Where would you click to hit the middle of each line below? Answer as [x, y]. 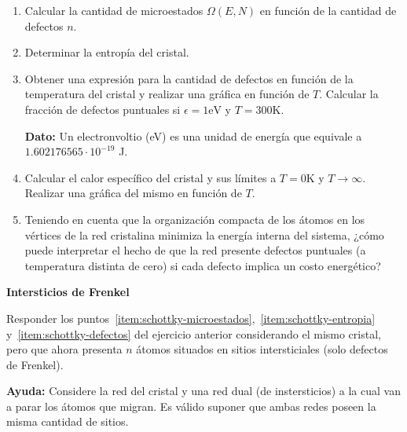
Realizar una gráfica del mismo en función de [133, 193]
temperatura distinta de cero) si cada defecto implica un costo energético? [203, 265]
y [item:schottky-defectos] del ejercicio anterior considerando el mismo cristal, [194, 333]
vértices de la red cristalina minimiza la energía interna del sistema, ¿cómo [204, 234]
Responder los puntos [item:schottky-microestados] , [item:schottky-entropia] [191, 318]
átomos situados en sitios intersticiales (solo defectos [262, 349]
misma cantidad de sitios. [68, 421]
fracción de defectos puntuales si [103, 109]
